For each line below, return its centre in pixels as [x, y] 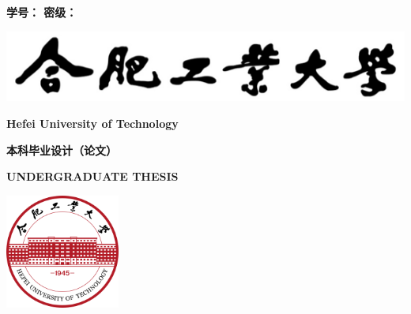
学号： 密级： [42, 12]
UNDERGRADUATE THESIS [92, 176]
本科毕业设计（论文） [62, 150]
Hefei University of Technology [92, 123]
